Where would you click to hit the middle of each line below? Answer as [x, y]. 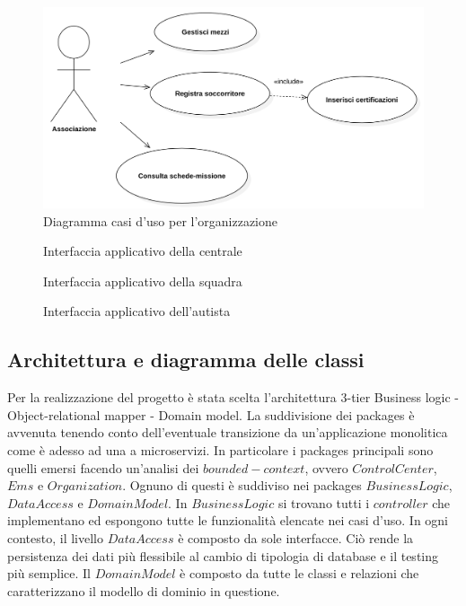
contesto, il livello [56, 537]
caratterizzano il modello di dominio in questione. [144, 590]
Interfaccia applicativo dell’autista [137, 311]
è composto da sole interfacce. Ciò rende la [296, 537]
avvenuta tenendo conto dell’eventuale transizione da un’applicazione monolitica [228, 432]
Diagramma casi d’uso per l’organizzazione [161, 220]
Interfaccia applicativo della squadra [143, 281]
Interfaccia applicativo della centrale [143, 251]
